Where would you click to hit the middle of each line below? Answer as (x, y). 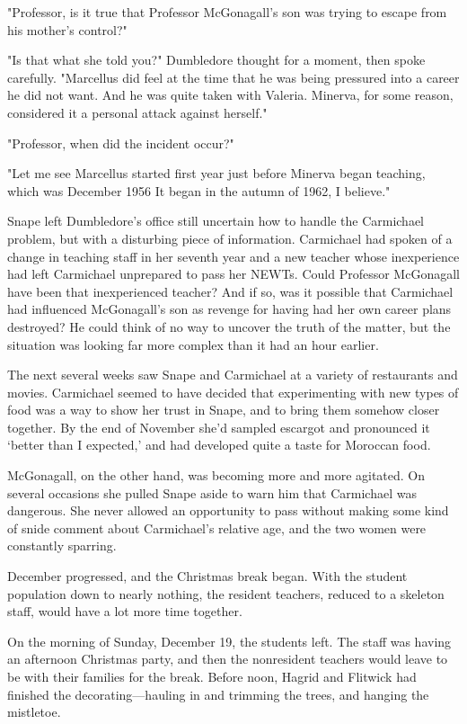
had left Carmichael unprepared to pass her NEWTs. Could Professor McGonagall (233, 274)
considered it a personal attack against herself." (137, 112)
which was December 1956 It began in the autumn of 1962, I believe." (199, 190)
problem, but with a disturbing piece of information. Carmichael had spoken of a (230, 238)
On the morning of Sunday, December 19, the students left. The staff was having (229, 641)
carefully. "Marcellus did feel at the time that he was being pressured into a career (233, 77)
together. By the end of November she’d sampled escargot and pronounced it (219, 427)
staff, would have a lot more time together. (125, 611)
